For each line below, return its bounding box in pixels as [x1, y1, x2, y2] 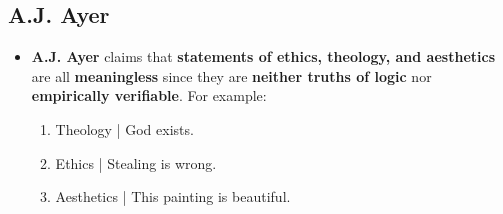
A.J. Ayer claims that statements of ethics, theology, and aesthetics [31, 46, 495, 67]
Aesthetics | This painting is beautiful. [55, 186, 291, 207]
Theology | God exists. [55, 118, 194, 139]
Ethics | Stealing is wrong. [55, 152, 217, 173]
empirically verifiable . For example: [31, 85, 267, 106]
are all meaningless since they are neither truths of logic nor [31, 65, 432, 86]
